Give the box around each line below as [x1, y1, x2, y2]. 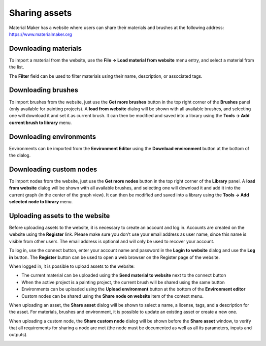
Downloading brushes [9, 86, 78, 94]
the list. [9, 64, 24, 70]
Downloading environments [9, 132, 96, 141]
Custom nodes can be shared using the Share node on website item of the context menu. [21, 293, 204, 299]
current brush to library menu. [9, 120, 72, 126]
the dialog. [9, 153, 31, 158]
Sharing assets [9, 7, 72, 18]
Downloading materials [9, 44, 82, 53]
